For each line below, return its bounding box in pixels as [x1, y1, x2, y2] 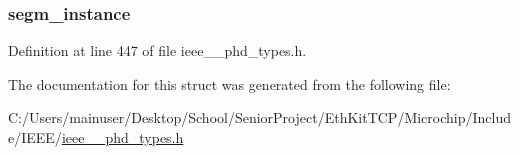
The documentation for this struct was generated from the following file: [8, 73, 451, 94]
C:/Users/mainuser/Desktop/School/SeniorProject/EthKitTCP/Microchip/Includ [8, 107, 512, 128]
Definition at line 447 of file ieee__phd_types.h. [8, 40, 307, 61]
